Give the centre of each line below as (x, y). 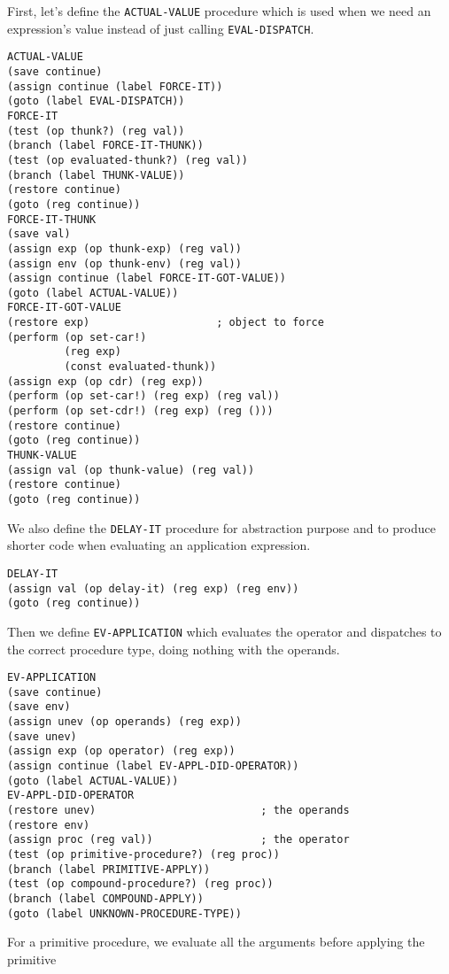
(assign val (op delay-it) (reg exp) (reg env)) (153, 588)
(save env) (39, 707)
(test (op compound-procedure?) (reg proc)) (140, 884)
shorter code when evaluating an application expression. (159, 545)
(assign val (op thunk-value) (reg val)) (131, 470)
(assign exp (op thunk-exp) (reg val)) (124, 248)
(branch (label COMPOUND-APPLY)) (105, 898)
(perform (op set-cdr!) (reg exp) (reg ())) (140, 411)
